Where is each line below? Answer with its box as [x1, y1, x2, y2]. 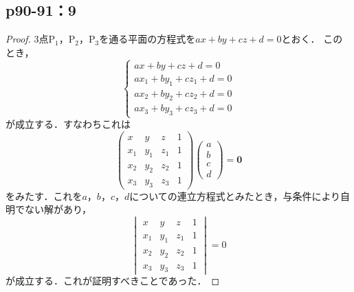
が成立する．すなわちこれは [5, 117, 131, 131]
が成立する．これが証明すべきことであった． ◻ [5, 273, 220, 288]
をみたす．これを [5, 188, 82, 203]
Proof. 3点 [5, 32, 49, 46]
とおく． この [281, 32, 343, 46]
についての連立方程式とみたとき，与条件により [129, 188, 341, 203]
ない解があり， [24, 202, 92, 216]
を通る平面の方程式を [99, 32, 196, 46]
